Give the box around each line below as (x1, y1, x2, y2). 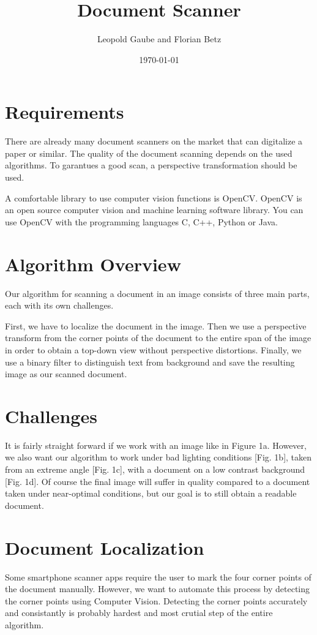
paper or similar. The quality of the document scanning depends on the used (5, 146, 293, 159)
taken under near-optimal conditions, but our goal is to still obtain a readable (5, 487, 297, 500)
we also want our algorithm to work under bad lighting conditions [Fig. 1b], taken (5, 451, 312, 464)
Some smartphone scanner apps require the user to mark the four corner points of (5, 570, 311, 583)
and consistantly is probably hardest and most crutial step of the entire (5, 606, 273, 619)
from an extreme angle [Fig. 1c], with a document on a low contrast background (5, 463, 305, 475)
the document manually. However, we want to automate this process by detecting (5, 582, 310, 595)
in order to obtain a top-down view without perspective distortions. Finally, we (5, 343, 302, 356)
